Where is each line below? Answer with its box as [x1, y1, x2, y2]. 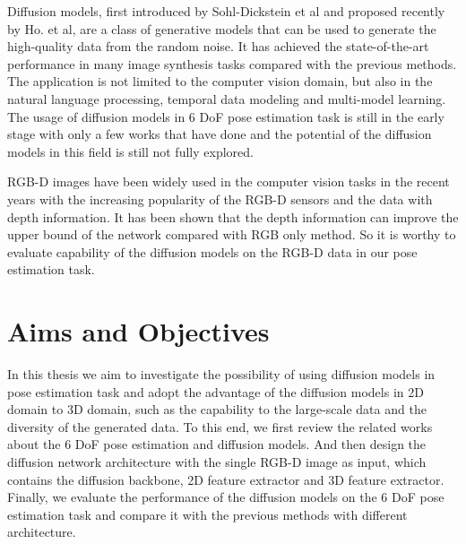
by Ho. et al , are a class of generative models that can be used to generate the [7, 19, 436, 38]
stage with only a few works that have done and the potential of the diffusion [7, 125, 432, 143]
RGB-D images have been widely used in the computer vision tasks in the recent [7, 172, 450, 191]
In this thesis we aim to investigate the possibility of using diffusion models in [7, 365, 436, 384]
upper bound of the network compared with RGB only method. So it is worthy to [7, 225, 456, 244]
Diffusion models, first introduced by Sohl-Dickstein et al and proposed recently [7, 2, 445, 20]
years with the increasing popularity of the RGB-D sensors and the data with [7, 189, 433, 208]
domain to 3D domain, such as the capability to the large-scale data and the [7, 400, 427, 419]
